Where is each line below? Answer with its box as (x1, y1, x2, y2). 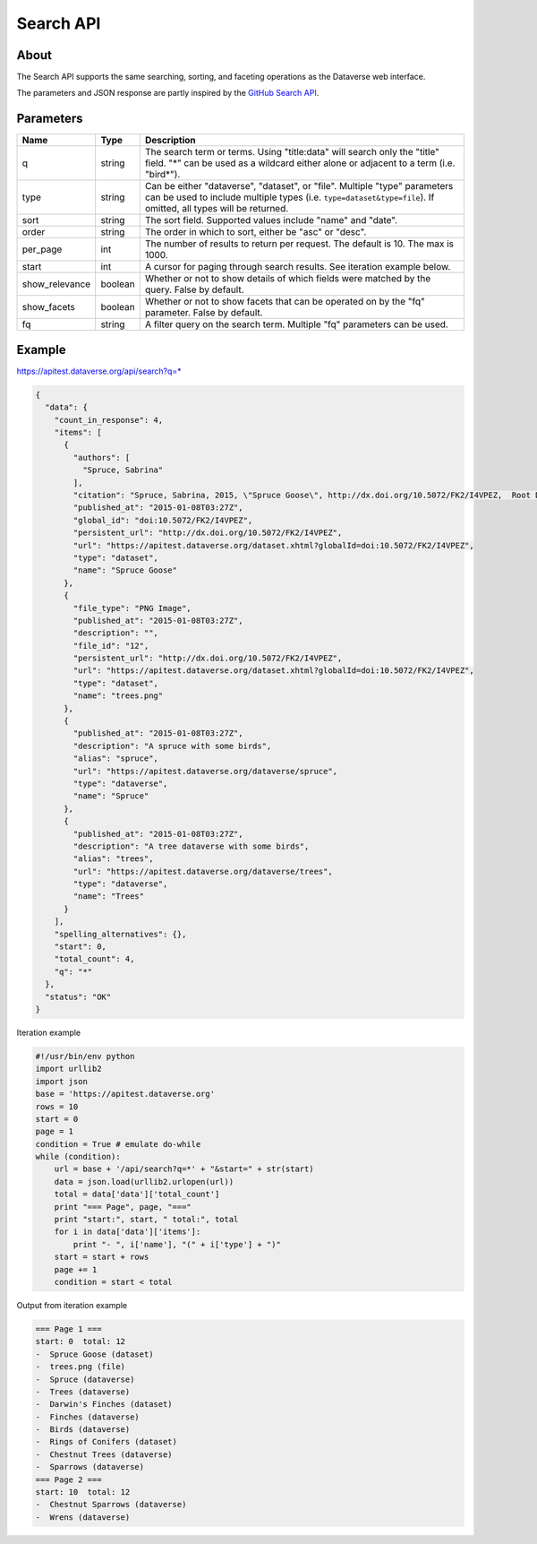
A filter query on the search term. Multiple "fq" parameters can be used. (144, 318, 449, 331)
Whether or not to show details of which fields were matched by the (144, 272, 431, 285)
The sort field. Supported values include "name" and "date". (144, 214, 398, 227)
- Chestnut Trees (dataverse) (35, 1449, 174, 1460)
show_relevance (21, 278, 91, 290)
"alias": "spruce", (72, 754, 158, 763)
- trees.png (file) (35, 1362, 125, 1372)
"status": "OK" (45, 991, 112, 1002)
